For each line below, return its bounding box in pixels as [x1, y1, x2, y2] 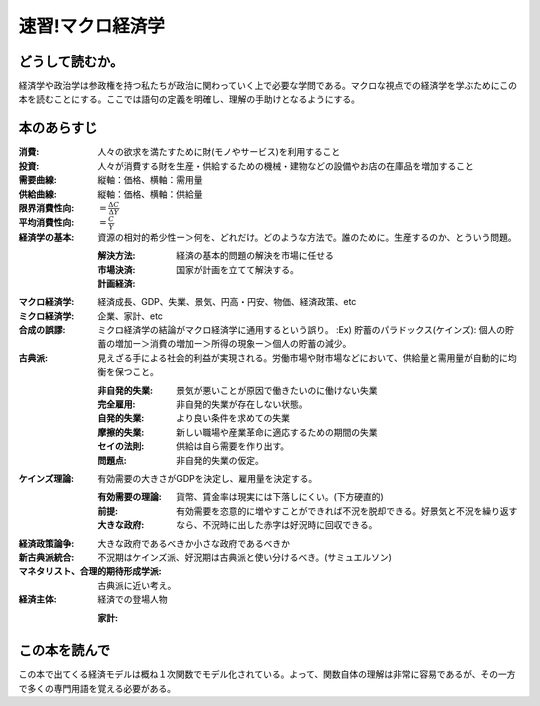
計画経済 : [97, 277, 136, 289]
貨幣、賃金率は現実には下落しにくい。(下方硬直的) [176, 491, 384, 503]
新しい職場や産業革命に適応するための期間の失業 [176, 426, 378, 438]
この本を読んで [18, 642, 110, 659]
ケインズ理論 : [18, 472, 75, 484]
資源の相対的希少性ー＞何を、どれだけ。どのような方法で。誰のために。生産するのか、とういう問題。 [97, 231, 517, 243]
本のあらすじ [18, 120, 98, 137]
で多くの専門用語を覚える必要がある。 [18, 682, 177, 694]
